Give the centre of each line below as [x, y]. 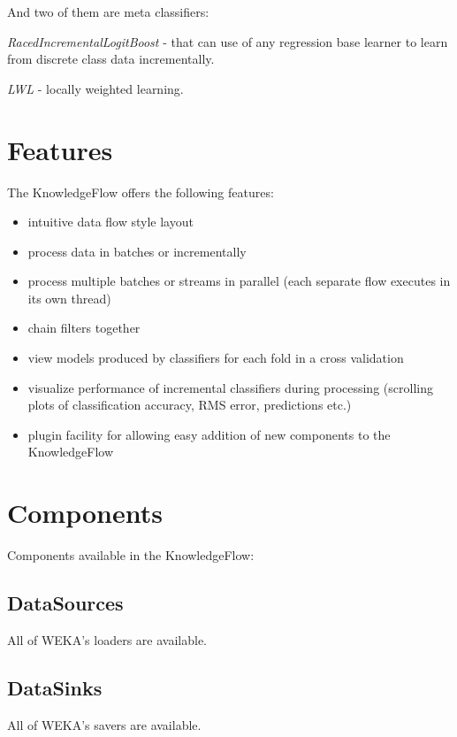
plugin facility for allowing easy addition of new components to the [209, 434]
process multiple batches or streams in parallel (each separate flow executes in [239, 281]
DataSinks [55, 687]
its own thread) [69, 298]
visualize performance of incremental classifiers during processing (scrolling [230, 387]
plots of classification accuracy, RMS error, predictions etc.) [190, 405]
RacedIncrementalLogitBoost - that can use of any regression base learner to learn [228, 41]
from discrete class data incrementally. [111, 59]
